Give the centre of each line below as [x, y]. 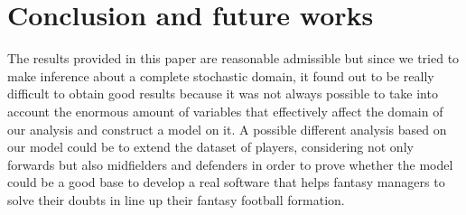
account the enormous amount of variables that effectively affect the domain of [225, 111]
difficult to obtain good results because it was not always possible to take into [223, 93]
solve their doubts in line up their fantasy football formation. [176, 199]
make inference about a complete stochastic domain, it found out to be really [221, 75]
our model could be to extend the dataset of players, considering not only [210, 147]
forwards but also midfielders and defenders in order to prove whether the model [230, 164]
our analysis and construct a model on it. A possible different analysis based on [227, 129]
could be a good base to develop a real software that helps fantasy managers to [226, 182]
